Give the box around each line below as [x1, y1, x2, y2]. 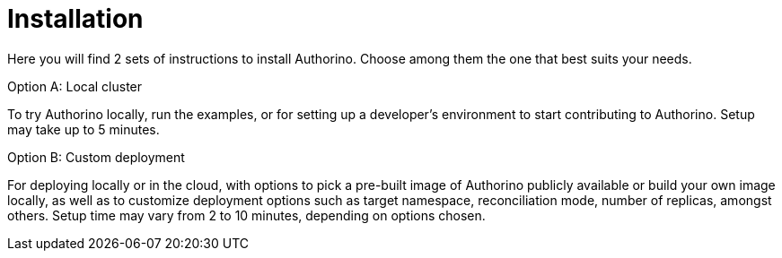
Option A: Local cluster [7, 78, 143, 94]
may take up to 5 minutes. [7, 121, 160, 137]
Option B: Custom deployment [7, 149, 185, 165]
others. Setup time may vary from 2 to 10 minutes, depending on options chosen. [7, 207, 486, 223]
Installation [7, 4, 144, 34]
